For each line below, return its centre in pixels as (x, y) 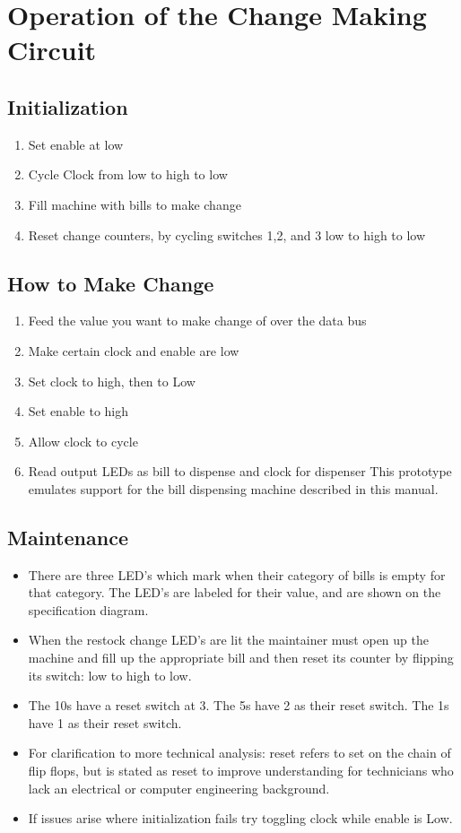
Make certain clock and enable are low (134, 350)
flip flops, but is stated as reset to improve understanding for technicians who (241, 771)
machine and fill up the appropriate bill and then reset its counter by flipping (241, 658)
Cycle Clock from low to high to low (128, 174)
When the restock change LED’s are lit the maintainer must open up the (228, 640)
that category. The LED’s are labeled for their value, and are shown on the (235, 592)
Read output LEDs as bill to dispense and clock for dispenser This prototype (240, 471)
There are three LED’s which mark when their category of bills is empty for (237, 574)
